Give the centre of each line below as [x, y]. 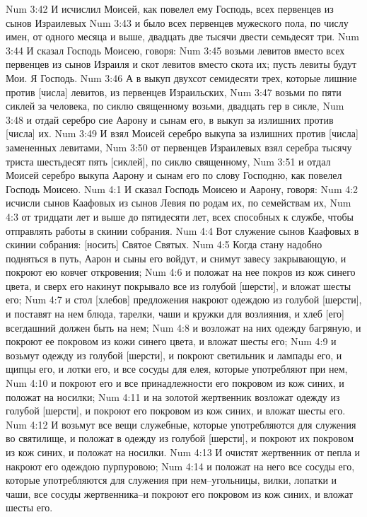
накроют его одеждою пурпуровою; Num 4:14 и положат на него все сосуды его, [180, 466]
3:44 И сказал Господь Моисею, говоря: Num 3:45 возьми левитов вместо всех [175, 50]
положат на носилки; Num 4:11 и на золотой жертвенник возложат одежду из [173, 396]
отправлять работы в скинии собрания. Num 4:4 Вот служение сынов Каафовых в [182, 230]
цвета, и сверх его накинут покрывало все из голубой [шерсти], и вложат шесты [179, 285]
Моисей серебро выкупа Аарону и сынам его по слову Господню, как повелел [174, 175]
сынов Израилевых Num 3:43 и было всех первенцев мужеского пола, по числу [177, 22]
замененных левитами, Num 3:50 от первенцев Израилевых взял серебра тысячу [179, 147]
